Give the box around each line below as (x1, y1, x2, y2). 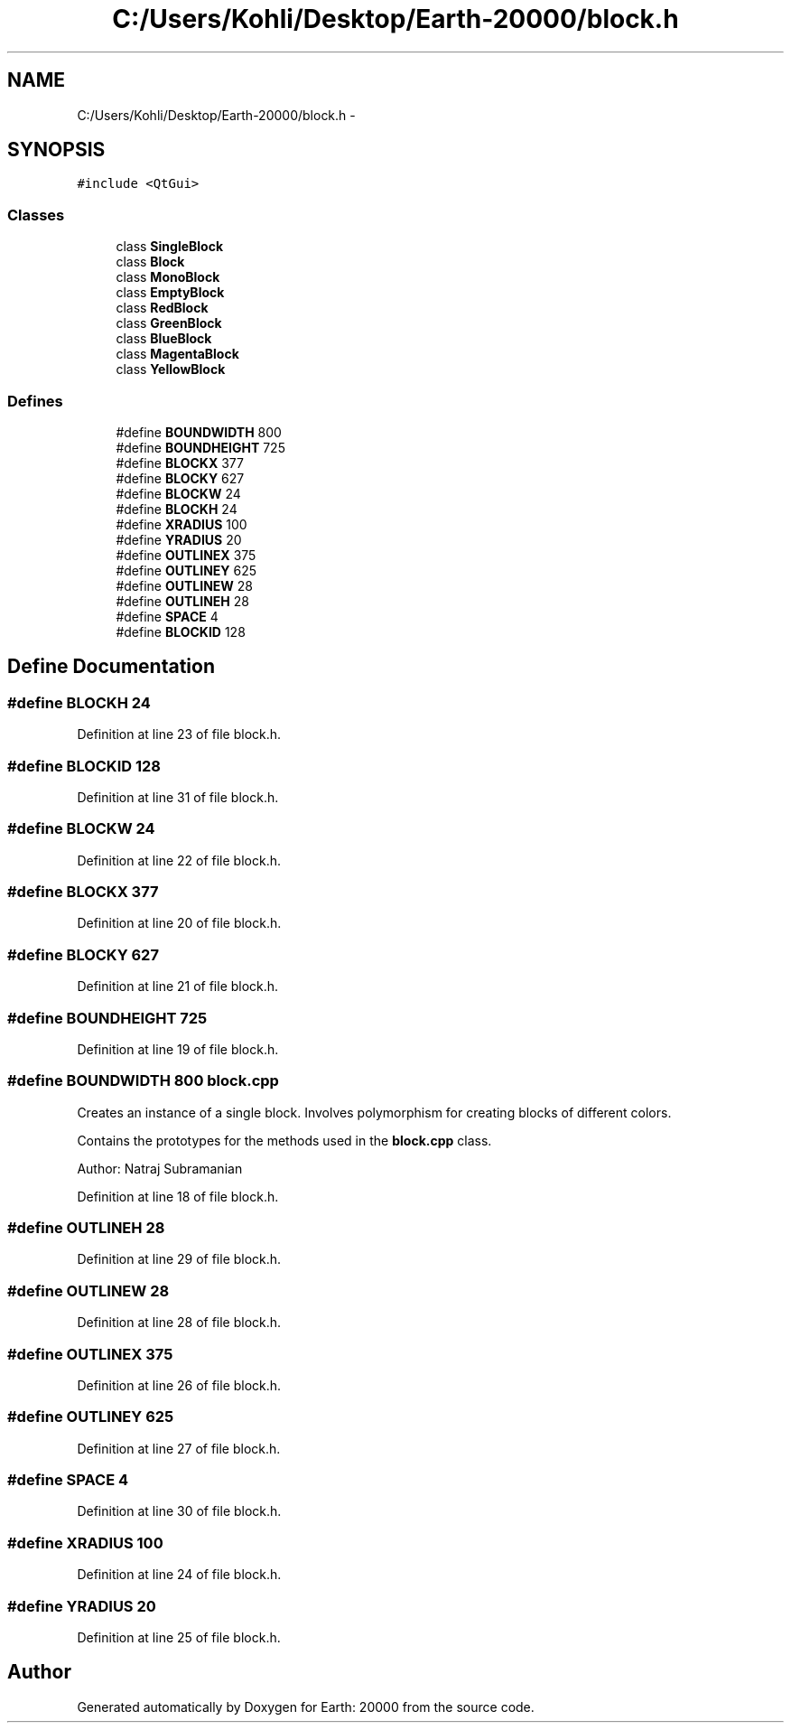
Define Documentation (7, 655, 215, 678)
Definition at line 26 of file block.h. (77, 1377, 282, 1393)
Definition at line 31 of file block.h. (77, 789, 279, 805)
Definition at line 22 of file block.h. (77, 852, 281, 868)
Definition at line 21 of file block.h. (77, 978, 279, 995)
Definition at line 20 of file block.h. (77, 915, 282, 931)
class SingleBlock (116, 238, 224, 255)
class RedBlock (116, 300, 209, 316)
